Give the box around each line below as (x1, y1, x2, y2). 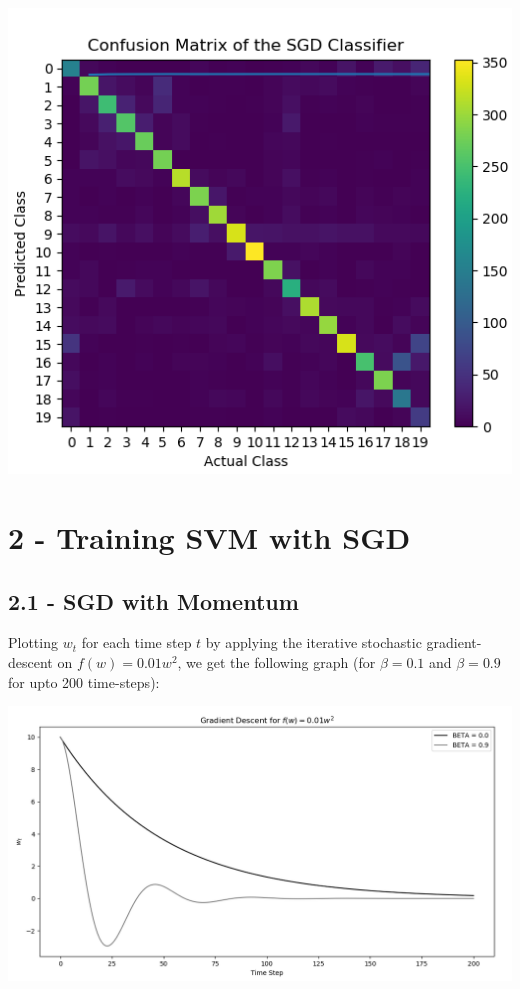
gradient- (426, 632, 482, 653)
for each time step (81, 632, 192, 653)
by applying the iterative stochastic (205, 632, 422, 653)
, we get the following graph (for (177, 651, 376, 672)
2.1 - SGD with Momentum (8, 585, 299, 616)
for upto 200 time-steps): (8, 671, 160, 692)
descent (8, 651, 53, 672)
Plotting (8, 632, 58, 653)
